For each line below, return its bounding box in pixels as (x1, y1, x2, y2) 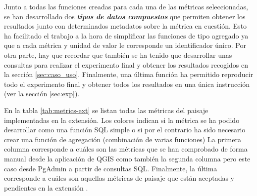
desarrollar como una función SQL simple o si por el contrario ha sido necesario (4, 124, 246, 135)
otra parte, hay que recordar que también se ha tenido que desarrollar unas (4, 49, 232, 60)
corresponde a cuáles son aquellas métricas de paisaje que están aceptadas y (4, 173, 235, 183)
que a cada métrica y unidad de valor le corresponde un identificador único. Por (4, 40, 246, 50)
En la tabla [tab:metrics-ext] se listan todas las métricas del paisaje (4, 105, 208, 115)
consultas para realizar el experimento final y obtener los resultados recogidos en (4, 59, 249, 70)
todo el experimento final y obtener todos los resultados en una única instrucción (4, 78, 250, 89)
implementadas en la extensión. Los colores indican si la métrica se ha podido (4, 115, 240, 125)
